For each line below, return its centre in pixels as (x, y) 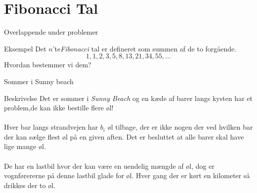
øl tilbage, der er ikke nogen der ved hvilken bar (180, 127)
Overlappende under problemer (51, 32)
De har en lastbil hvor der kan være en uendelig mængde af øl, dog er (109, 166)
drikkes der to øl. (30, 185)
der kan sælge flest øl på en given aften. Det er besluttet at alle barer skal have (124, 136)
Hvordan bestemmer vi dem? (48, 65)
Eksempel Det (25, 48)
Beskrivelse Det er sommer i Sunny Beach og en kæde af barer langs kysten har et (128, 98)
